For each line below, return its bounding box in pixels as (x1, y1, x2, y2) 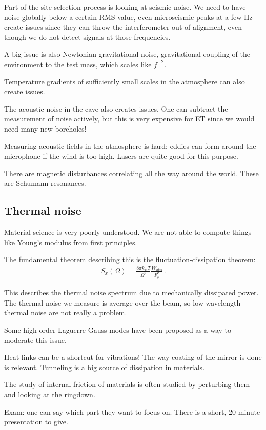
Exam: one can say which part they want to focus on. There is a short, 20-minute (4, 406, 260, 417)
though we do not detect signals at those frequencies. (4, 31, 171, 42)
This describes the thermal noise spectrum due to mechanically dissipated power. (4, 287, 259, 298)
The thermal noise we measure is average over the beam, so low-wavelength (4, 297, 241, 308)
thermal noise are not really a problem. (4, 307, 127, 318)
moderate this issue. (4, 334, 67, 345)
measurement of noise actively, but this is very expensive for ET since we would (4, 113, 255, 124)
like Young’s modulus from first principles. (4, 236, 137, 247)
